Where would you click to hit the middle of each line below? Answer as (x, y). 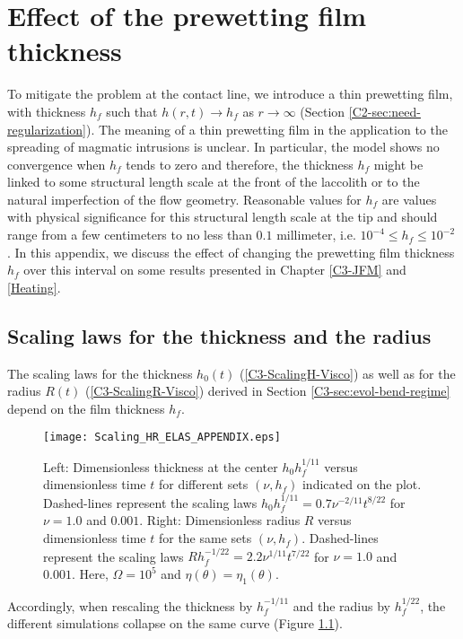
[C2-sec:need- (384, 111)
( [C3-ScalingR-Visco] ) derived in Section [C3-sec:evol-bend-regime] (267, 391)
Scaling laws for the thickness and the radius (219, 335)
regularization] (47, 129)
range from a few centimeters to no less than (130, 235)
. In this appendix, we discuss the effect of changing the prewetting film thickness (231, 252)
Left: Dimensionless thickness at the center (161, 466)
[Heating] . (34, 287)
